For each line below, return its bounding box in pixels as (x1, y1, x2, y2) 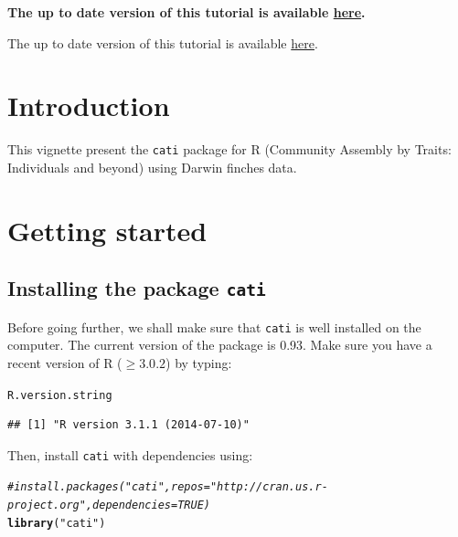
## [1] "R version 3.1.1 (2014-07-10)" (7, 418, 250, 432)
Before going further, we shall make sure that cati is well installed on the (7, 317, 421, 336)
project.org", (7, 499, 93, 512)
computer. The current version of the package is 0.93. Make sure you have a (7, 335, 432, 354)
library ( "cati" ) (7, 516, 106, 530)
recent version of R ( (7, 353, 122, 372)
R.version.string (7, 388, 112, 402)
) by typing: (165, 353, 232, 372)
